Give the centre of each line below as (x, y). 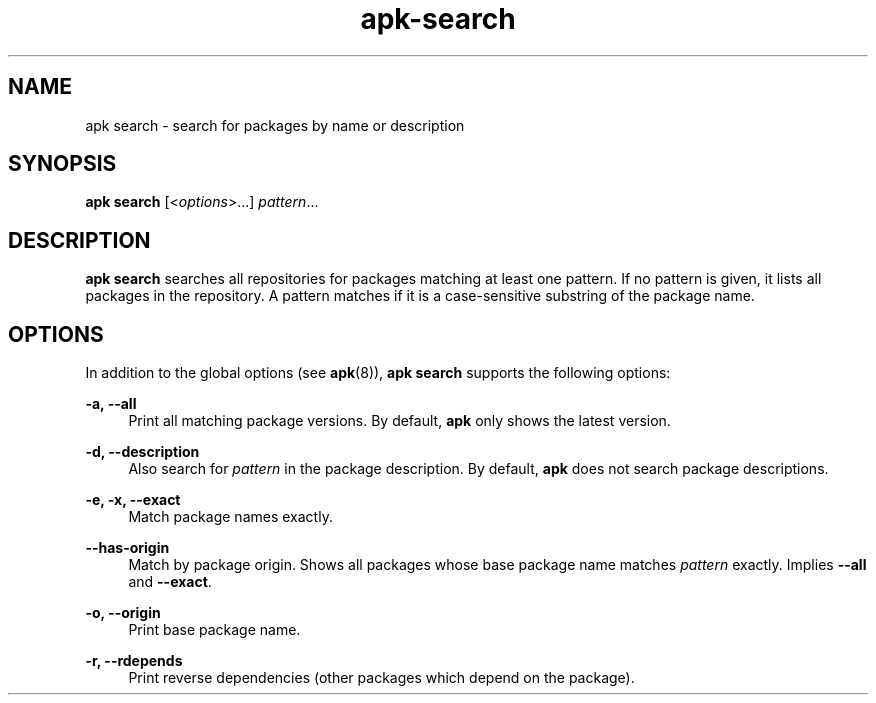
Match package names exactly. (230, 517)
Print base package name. (214, 630)
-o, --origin (123, 613)
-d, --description (142, 452)
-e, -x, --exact (133, 500)
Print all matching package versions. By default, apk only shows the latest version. (399, 421)
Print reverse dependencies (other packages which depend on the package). (381, 678)
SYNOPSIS (62, 164)
